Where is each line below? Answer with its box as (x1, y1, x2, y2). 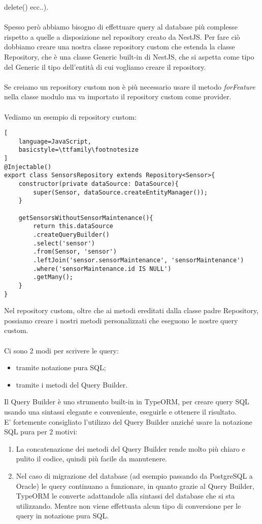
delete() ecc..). (4, 2, 49, 12)
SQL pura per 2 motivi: (4, 426, 78, 437)
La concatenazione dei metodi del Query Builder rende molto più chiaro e (16, 443, 245, 454)
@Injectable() (4, 163, 52, 171)
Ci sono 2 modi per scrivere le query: (4, 345, 119, 355)
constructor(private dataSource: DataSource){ (18, 180, 179, 188)
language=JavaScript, (18, 137, 91, 145)
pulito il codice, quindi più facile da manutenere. (16, 453, 167, 464)
